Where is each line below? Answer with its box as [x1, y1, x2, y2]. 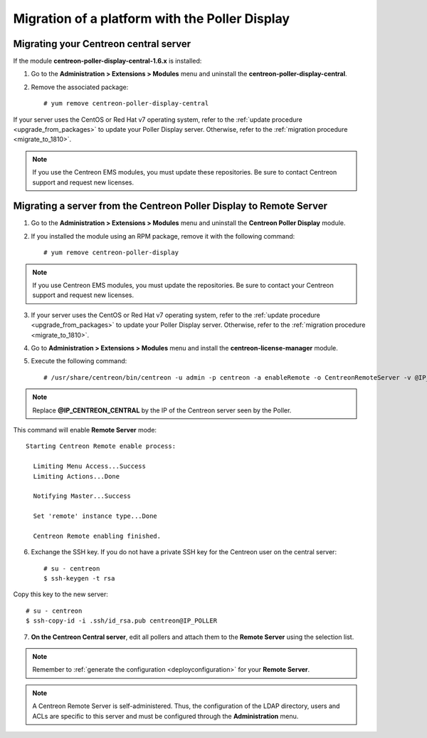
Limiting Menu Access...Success [33, 462, 146, 470]
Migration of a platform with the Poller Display [13, 11, 290, 26]
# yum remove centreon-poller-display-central [43, 100, 209, 108]
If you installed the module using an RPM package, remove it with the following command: [31, 232, 295, 240]
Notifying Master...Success [33, 492, 132, 500]
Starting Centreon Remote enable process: [26, 442, 176, 450]
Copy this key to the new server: [13, 590, 108, 598]
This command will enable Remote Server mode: [13, 425, 157, 434]
